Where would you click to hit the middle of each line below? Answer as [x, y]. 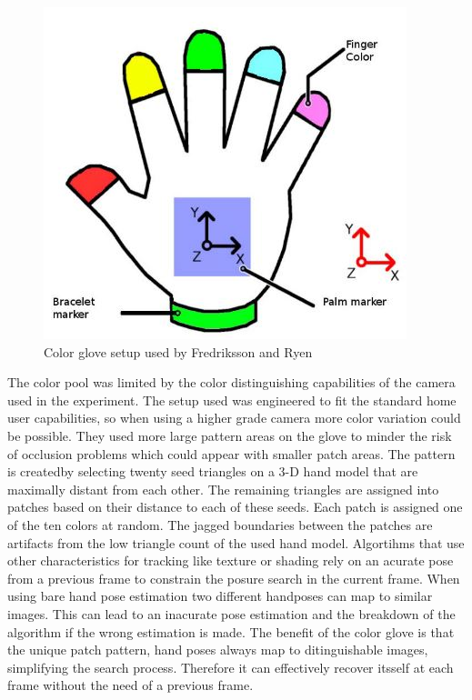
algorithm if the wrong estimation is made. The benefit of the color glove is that [231, 631]
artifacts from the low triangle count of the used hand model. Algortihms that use [236, 542]
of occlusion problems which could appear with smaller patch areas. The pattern [231, 453]
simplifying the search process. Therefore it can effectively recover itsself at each [231, 667]
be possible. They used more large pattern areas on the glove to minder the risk [230, 435]
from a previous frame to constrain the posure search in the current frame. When [234, 578]
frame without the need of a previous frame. [131, 685]
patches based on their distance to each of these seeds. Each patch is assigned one [235, 507]
